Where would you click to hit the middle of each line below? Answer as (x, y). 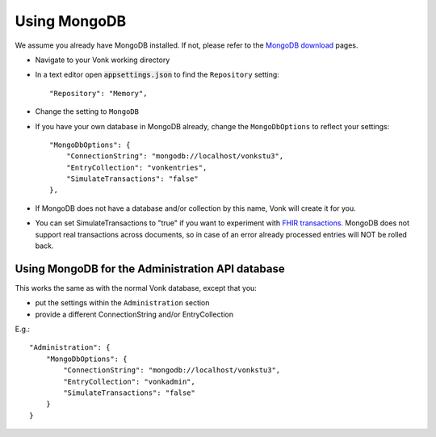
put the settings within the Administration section (122, 303)
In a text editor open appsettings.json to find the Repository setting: (157, 75)
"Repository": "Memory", (99, 93)
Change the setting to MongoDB (87, 111)
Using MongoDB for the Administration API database (150, 269)
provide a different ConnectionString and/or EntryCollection (134, 314)
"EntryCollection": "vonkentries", (136, 167)
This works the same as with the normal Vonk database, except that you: (136, 288)
